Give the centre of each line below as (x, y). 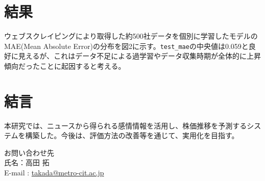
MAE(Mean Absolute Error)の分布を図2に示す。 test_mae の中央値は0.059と (126, 46)
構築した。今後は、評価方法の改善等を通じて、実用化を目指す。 (132, 135)
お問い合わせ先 (29, 152)
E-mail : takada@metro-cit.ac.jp (54, 173)
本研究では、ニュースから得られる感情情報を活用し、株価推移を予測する (126, 125)
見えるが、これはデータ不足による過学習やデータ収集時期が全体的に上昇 (139, 56)
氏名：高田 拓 (27, 162)
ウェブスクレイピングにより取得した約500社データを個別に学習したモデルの (131, 36)
